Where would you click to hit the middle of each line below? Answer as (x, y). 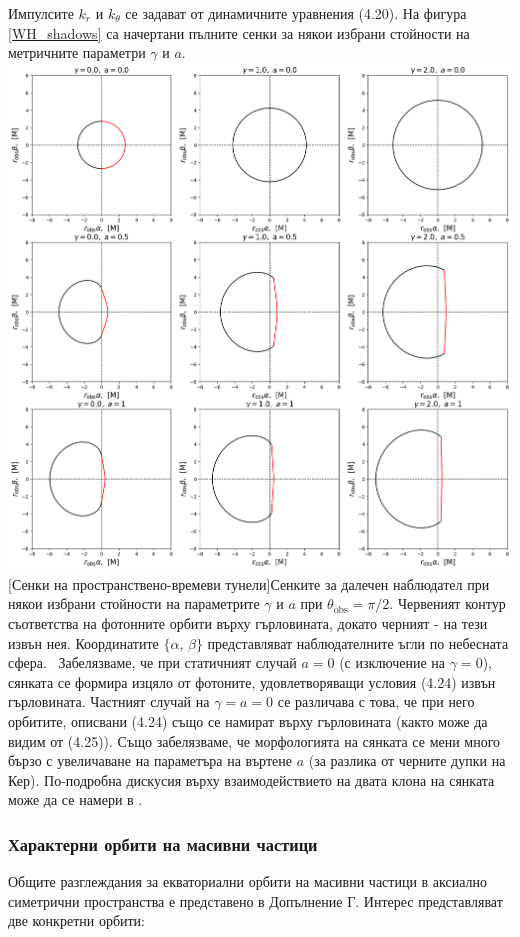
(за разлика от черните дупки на (407, 760)
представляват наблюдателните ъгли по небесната (358, 642)
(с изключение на (392, 662)
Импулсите (41, 13)
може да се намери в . (75, 799)
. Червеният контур (447, 603)
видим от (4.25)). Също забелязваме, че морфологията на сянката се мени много (254, 740)
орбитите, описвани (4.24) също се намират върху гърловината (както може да (248, 721)
